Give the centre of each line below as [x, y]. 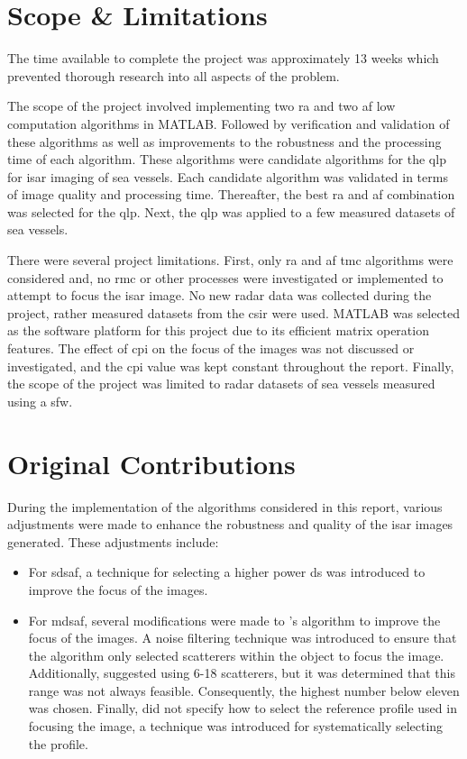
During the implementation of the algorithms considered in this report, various [225, 506]
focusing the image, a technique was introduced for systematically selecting [236, 726]
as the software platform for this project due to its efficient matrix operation [218, 330]
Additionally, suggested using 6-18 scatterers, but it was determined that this [242, 673]
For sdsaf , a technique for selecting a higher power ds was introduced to [227, 572]
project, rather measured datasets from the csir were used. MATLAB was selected [234, 312]
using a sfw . [40, 401]
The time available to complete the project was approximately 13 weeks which [223, 58]
